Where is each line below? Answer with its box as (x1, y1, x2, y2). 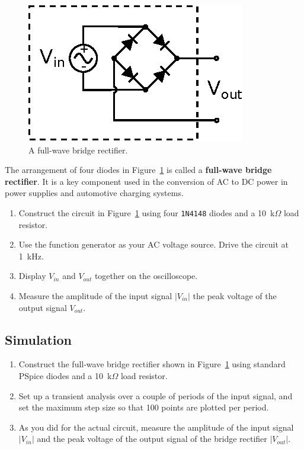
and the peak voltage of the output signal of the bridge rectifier (37, 432, 267, 445)
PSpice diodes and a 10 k (18, 369, 112, 381)
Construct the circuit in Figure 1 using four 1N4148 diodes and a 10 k (18, 206, 275, 219)
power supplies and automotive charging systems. (5, 187, 184, 199)
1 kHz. (18, 249, 44, 262)
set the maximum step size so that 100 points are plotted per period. (18, 401, 269, 413)
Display (18, 270, 46, 282)
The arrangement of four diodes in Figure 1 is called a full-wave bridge (5, 163, 272, 176)
